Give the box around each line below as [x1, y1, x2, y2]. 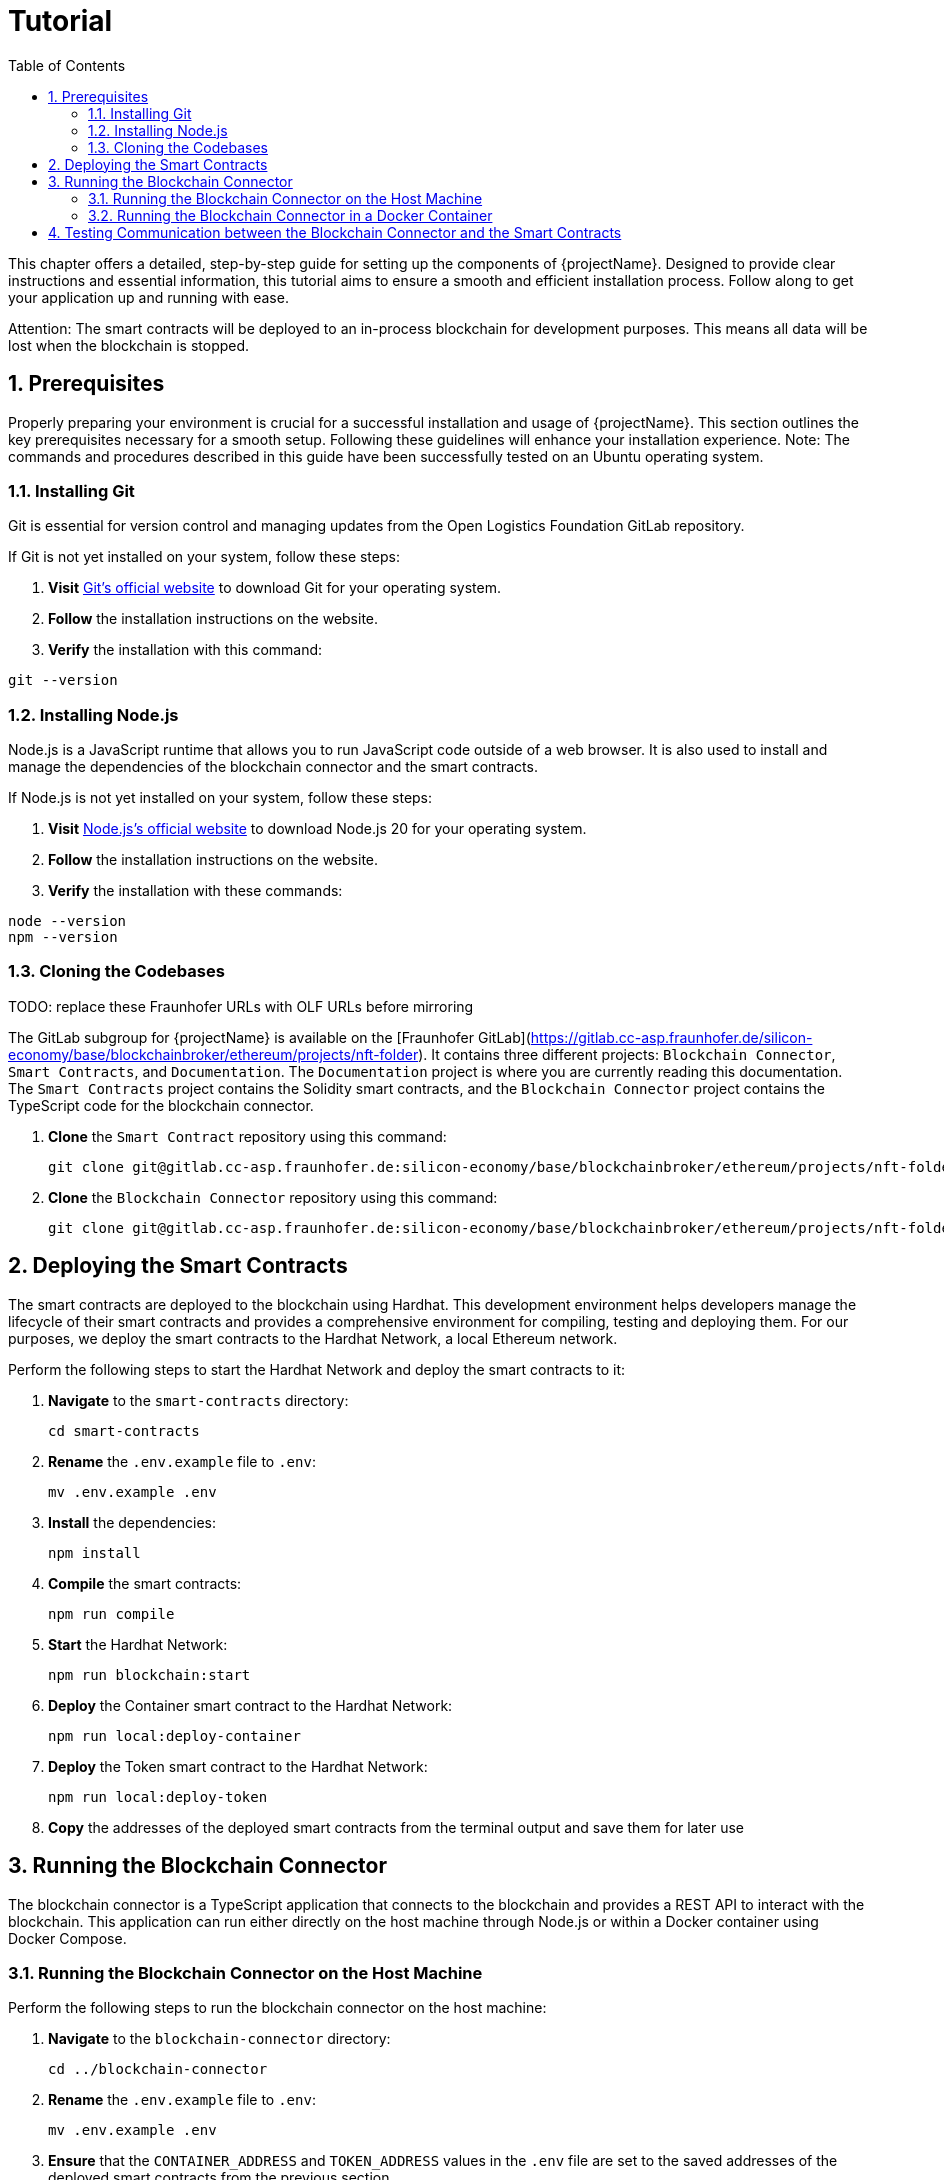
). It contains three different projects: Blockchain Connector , [418, 1045, 836, 1063]
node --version [8, 913, 127, 930]
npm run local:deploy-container [48, 1727, 301, 1744]
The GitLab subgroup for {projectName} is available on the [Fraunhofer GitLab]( [8, 1028, 531, 1046]
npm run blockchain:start [48, 1666, 251, 1683]
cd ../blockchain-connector [48, 2061, 268, 2078]
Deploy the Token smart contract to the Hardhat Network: [48, 1757, 428, 1775]
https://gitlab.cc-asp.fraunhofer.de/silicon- [530, 1028, 813, 1046]
